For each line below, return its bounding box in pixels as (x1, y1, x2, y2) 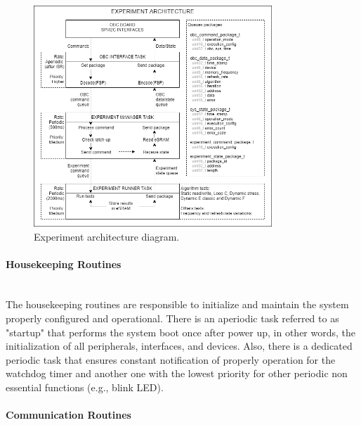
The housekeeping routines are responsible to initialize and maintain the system (6, 297, 349, 312)
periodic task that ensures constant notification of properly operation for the (6, 352, 336, 367)
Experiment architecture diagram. (34, 229, 180, 243)
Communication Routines (6, 407, 131, 422)
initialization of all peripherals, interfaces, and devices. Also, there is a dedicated (6, 338, 353, 353)
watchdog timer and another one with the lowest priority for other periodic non (6, 366, 348, 381)
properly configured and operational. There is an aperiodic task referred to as (6, 311, 339, 326)
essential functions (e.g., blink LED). (6, 380, 164, 395)
